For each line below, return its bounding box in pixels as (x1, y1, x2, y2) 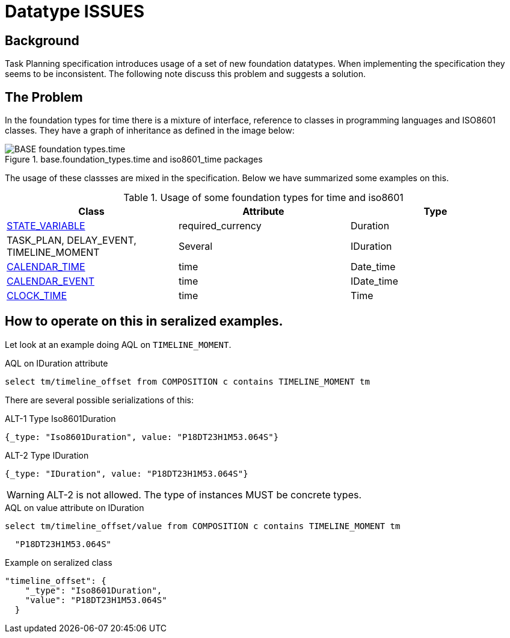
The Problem (5, 89, 83, 105)
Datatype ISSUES (5, 1, 145, 22)
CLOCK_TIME (7, 290, 67, 302)
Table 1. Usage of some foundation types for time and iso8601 (123, 191, 404, 204)
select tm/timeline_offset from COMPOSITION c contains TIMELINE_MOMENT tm (5, 376, 370, 386)
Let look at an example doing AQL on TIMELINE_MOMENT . (5, 339, 232, 350)
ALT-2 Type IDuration (5, 450, 89, 460)
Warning (7, 488, 45, 501)
